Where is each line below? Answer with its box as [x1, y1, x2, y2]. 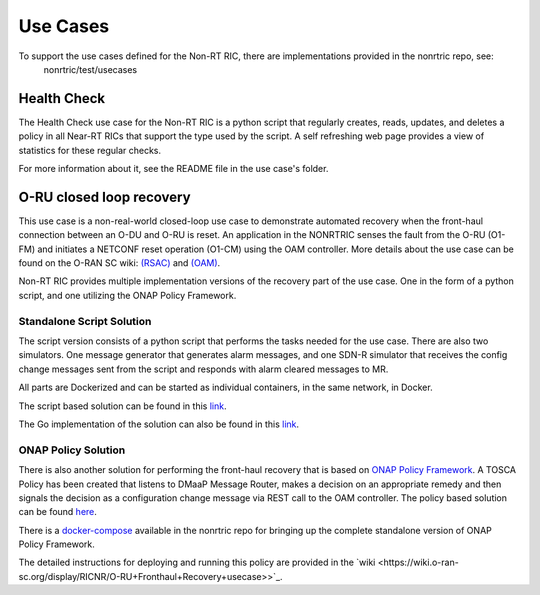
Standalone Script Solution [18, 314, 152, 328]
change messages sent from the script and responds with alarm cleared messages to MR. [18, 363, 389, 375]
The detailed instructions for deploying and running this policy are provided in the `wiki [18, 556, 376, 569]
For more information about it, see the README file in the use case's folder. [18, 163, 329, 175]
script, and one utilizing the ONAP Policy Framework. [18, 289, 237, 301]
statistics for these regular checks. [18, 144, 162, 156]
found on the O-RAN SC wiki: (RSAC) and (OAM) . [18, 257, 221, 269]
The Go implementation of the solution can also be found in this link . [18, 418, 300, 430]
